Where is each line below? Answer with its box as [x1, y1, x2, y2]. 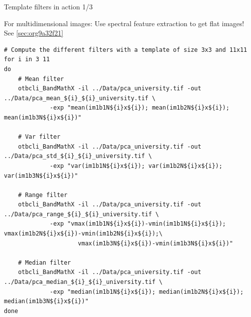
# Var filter [18, 133, 61, 141]
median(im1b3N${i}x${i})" [4, 298, 89, 305]
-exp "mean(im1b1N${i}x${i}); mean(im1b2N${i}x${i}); [50, 104, 230, 112]
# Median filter [18, 259, 71, 266]
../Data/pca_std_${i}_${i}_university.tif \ [4, 153, 152, 160]
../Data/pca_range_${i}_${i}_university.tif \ [4, 210, 159, 218]
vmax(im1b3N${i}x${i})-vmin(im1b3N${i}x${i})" [78, 239, 233, 247]
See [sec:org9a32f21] [4, 28, 63, 38]
